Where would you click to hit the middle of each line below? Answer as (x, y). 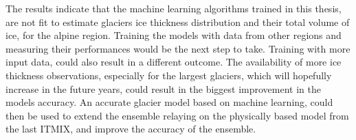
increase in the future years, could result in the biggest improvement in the (163, 88)
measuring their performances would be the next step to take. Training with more (178, 48)
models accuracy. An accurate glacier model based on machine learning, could (169, 102)
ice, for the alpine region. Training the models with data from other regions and (174, 35)
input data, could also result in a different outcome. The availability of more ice (174, 62)
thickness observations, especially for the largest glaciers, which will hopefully (169, 75)
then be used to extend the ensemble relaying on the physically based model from (177, 115)
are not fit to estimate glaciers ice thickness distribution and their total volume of (178, 22)
